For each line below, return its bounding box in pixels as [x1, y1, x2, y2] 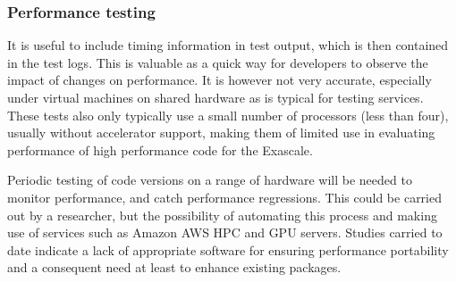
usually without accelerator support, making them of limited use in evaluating [7, 123, 435, 142]
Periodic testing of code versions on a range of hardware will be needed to [7, 170, 412, 189]
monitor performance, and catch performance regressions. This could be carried [7, 187, 442, 206]
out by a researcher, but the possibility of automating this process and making [7, 205, 437, 224]
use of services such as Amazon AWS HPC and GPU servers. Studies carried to [7, 223, 443, 242]
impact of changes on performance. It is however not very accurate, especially [7, 70, 432, 89]
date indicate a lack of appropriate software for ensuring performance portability [7, 240, 449, 259]
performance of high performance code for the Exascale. [7, 140, 313, 159]
